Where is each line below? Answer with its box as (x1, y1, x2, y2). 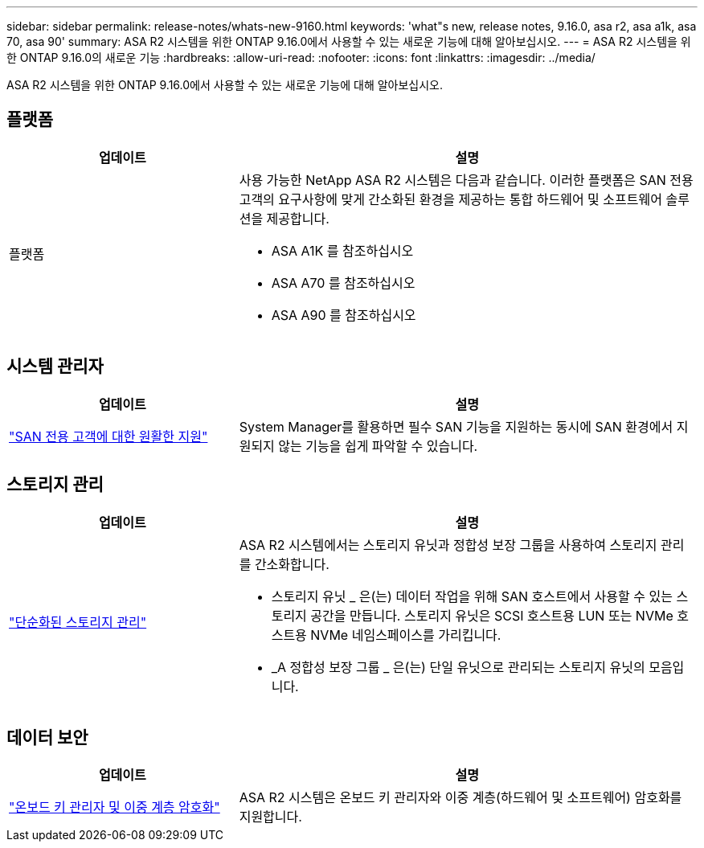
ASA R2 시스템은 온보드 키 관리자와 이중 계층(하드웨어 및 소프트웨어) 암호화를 (239, 789, 682, 806)
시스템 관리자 (6, 356, 104, 377)
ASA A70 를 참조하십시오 (271, 274, 415, 291)
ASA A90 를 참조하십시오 (271, 306, 416, 323)
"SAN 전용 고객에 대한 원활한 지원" (9, 428, 208, 444)
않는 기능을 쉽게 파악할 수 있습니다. (278, 437, 478, 454)
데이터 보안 (6, 727, 88, 748)
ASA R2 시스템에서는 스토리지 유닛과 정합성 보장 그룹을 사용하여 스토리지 (239, 536, 657, 553)
